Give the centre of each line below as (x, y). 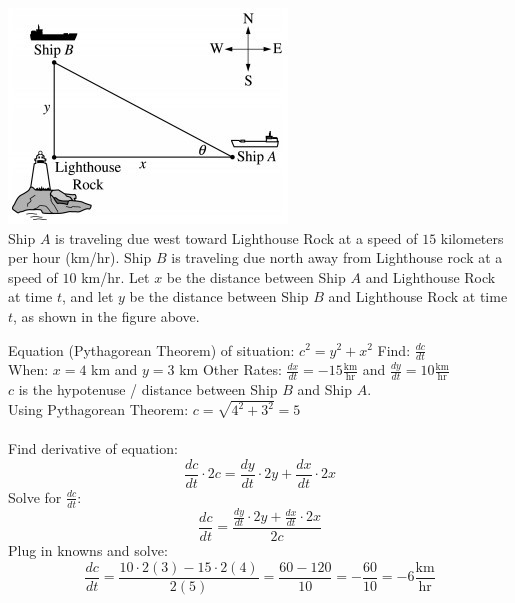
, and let (88, 296)
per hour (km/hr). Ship (80, 257)
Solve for (35, 496)
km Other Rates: (230, 369)
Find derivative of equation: (93, 448)
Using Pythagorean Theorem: (98, 409)
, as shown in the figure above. (106, 315)
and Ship (324, 389)
